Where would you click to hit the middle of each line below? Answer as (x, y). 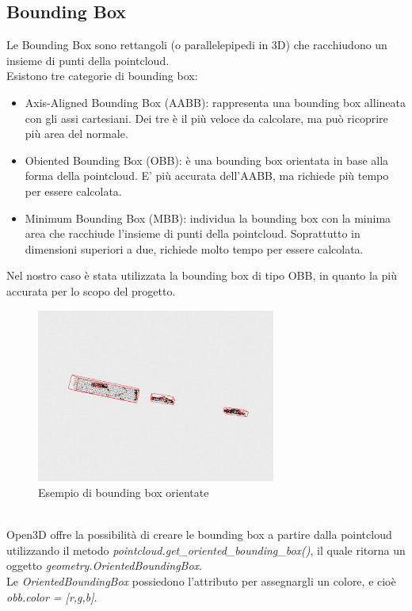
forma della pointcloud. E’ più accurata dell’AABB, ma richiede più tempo (207, 176)
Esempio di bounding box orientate (124, 492)
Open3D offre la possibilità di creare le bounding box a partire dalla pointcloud (199, 535)
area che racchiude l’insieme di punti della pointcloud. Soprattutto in (193, 233)
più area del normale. (76, 134)
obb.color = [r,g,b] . (52, 596)
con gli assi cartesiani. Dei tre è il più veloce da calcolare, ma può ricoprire (206, 118)
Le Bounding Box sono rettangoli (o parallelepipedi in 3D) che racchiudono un (197, 45)
